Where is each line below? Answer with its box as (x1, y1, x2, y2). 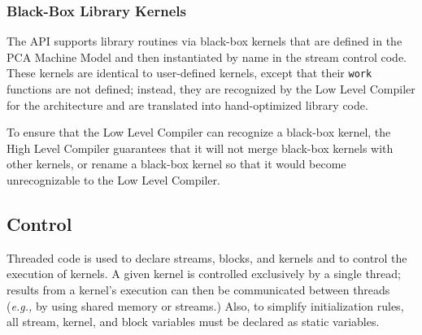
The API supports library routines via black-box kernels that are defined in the (7, 33, 402, 50)
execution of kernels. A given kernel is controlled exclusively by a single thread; (7, 265, 401, 282)
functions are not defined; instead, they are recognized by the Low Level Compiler (7, 80, 415, 98)
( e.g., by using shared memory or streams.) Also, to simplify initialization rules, (7, 297, 404, 314)
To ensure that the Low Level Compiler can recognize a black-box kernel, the (7, 124, 391, 141)
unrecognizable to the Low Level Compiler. (7, 172, 220, 189)
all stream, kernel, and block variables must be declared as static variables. (7, 313, 380, 330)
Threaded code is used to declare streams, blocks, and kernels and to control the (7, 249, 407, 266)
